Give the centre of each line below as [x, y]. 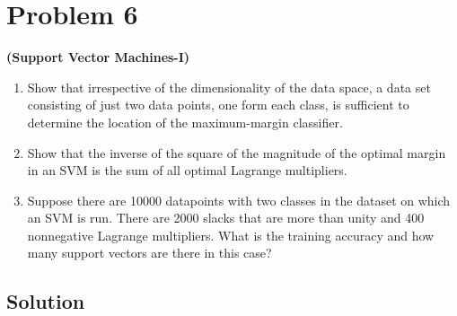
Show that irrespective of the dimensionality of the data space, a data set [229, 87]
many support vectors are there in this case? [149, 253]
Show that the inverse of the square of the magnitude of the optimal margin [237, 152]
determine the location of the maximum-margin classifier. [185, 122]
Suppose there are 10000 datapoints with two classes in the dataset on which [239, 200]
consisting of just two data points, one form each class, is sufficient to [218, 105]
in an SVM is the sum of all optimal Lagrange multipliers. [187, 170]
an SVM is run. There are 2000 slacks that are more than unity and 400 [226, 218]
